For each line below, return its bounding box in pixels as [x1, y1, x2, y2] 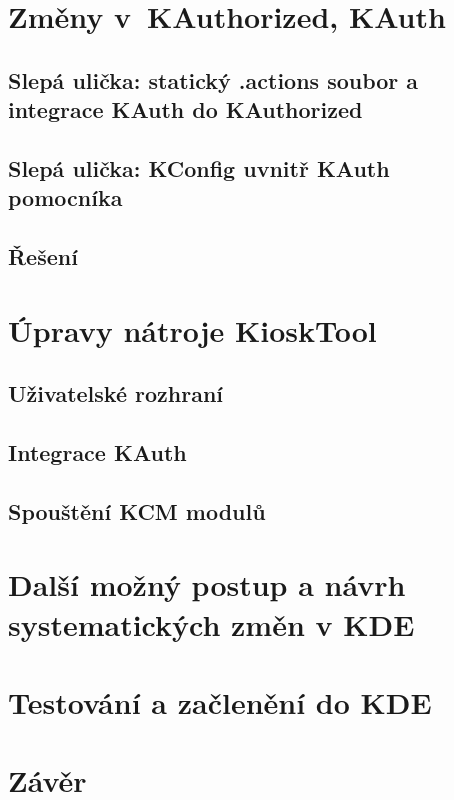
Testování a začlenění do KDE [8, 681, 432, 722]
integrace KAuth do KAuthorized [8, 94, 363, 125]
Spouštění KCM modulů [8, 495, 266, 526]
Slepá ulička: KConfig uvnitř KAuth [8, 152, 390, 183]
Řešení [8, 241, 78, 272]
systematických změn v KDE [8, 603, 415, 644]
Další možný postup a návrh [8, 564, 406, 605]
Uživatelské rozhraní [8, 378, 224, 409]
